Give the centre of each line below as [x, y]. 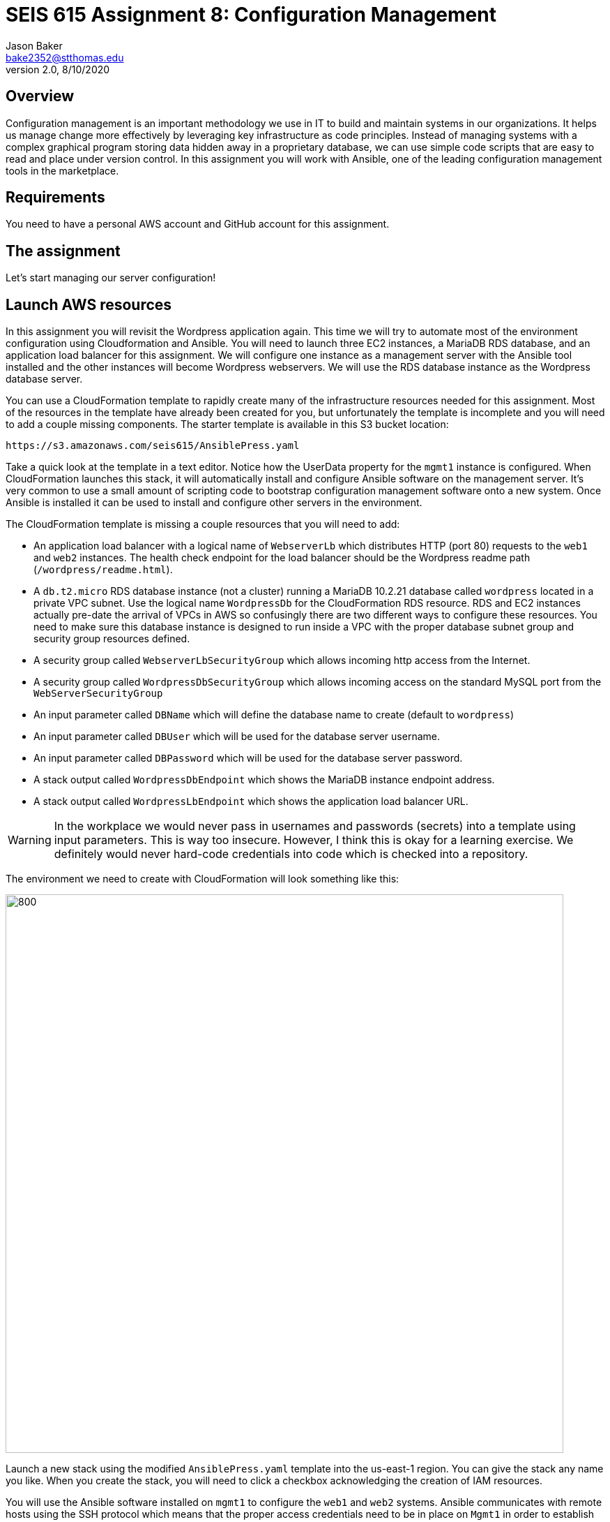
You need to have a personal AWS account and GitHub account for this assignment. [198, 224]
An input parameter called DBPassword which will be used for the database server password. [248, 758]
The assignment [63, 251]
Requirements [55, 198]
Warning [30, 840]
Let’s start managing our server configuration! [111, 278]
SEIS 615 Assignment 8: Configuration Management [251, 15]
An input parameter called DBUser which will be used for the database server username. [237, 737]
